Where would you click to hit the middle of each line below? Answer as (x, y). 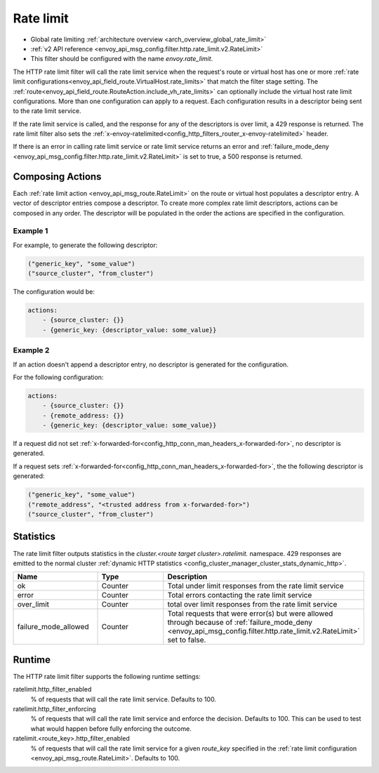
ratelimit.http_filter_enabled (52, 689)
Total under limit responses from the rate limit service (255, 586)
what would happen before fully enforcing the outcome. (111, 728)
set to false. (187, 640)
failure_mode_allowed (53, 627)
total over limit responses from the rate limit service (252, 604)
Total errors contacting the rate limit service (240, 595)
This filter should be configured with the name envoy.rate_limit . (122, 59)
